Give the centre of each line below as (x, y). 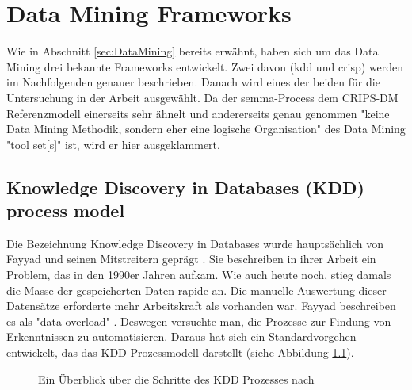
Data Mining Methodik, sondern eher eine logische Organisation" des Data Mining (206, 129)
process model (66, 210)
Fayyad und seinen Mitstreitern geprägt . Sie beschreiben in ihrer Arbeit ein (191, 259)
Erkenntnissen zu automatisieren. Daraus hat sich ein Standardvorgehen (181, 336)
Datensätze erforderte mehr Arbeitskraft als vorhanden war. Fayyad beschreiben (201, 306)
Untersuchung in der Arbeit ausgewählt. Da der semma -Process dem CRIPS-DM (202, 97)
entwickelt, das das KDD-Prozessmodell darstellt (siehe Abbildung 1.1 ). (180, 352)
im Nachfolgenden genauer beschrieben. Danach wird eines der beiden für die (193, 82)
